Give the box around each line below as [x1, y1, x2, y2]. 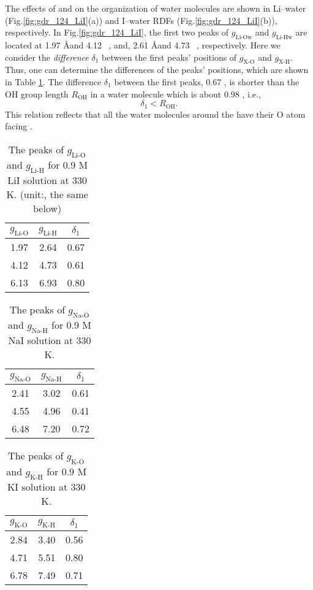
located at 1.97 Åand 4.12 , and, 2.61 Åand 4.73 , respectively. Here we [5, 38, 281, 51]
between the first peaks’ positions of [102, 50, 237, 63]
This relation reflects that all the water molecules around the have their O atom [5, 107, 306, 120]
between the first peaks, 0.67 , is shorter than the [114, 75, 300, 88]
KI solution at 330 [7, 479, 86, 494]
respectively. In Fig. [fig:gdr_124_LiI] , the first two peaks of [5, 26, 229, 39]
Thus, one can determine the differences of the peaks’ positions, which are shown [5, 63, 309, 76]
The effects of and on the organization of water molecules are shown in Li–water [5, 2, 306, 14]
